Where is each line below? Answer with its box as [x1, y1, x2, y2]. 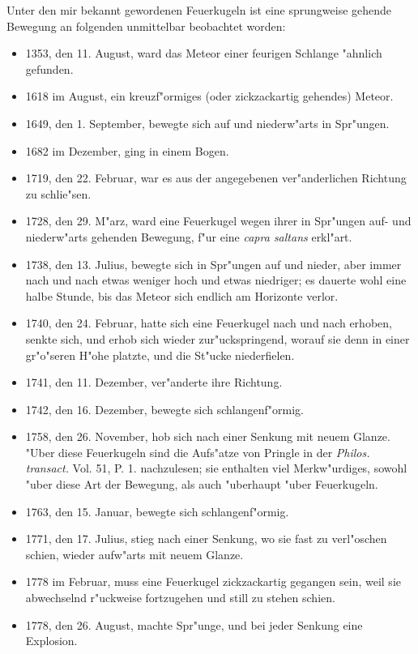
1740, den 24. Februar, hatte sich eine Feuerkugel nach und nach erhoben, [25, 314, 392, 331]
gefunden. [25, 60, 74, 77]
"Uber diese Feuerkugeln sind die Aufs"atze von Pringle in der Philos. [25, 443, 370, 460]
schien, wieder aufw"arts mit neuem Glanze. [25, 545, 244, 562]
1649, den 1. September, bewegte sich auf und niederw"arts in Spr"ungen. [25, 114, 390, 131]
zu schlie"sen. [25, 185, 92, 202]
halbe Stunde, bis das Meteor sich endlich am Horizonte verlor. [25, 287, 339, 304]
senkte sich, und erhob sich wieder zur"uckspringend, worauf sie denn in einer [25, 330, 410, 347]
